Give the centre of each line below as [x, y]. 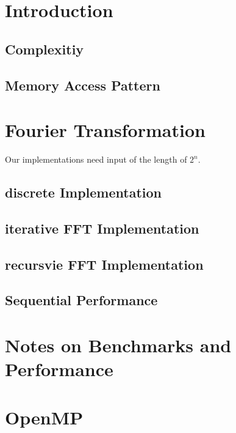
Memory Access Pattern [83, 85]
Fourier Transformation [105, 130]
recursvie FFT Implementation [104, 264]
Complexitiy [45, 49]
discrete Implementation [83, 192]
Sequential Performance [81, 300]
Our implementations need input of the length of [96, 159]
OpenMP [44, 417]
